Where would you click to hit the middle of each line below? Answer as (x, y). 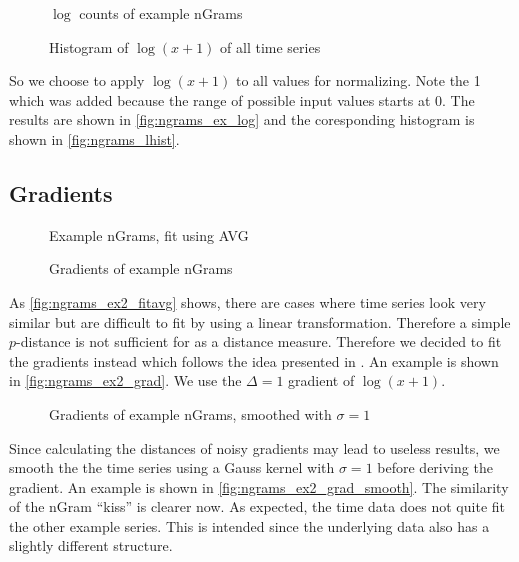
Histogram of (89, 46)
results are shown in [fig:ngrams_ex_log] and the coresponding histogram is (242, 119)
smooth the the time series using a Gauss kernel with (172, 467)
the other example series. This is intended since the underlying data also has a (249, 525)
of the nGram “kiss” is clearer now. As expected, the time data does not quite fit (257, 506)
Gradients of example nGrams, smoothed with (190, 413)
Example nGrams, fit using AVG (149, 234)
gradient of (321, 380)
